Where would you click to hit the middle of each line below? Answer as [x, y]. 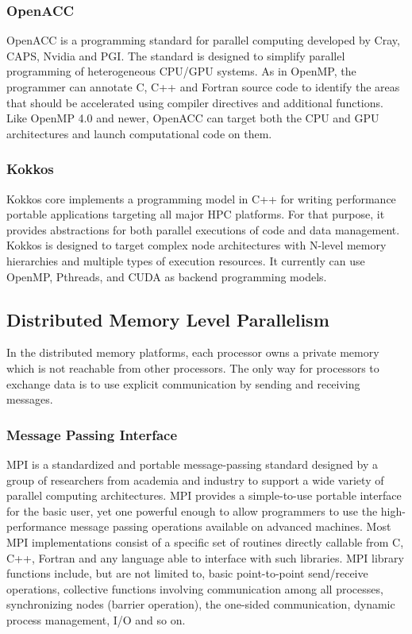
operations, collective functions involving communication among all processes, [195, 588]
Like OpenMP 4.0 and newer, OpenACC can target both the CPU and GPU [193, 118]
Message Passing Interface [92, 434]
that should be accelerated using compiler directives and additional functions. [195, 102]
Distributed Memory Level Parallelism [168, 319]
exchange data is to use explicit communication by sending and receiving [183, 383]
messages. [30, 399]
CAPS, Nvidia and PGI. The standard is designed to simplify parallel [176, 55]
